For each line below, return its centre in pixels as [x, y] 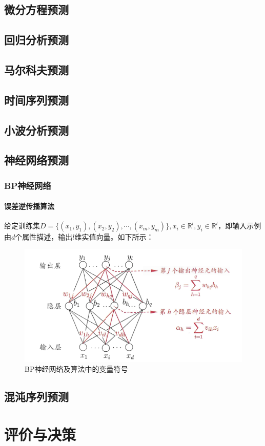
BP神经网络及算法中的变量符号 [76, 369]
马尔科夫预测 [36, 69]
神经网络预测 [36, 160]
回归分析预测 [36, 40]
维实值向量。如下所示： [114, 237]
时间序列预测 [36, 100]
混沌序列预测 [36, 397]
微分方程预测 [36, 9]
